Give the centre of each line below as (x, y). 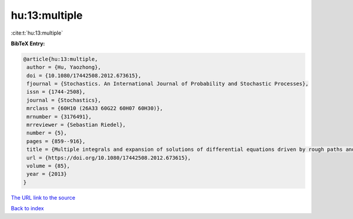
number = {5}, (47, 133)
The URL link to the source (43, 197)
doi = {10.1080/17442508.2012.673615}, (84, 75)
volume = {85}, (49, 166)
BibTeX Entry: (28, 43)
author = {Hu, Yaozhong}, (64, 67)
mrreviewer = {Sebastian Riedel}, (76, 125)
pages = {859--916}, (56, 141)
